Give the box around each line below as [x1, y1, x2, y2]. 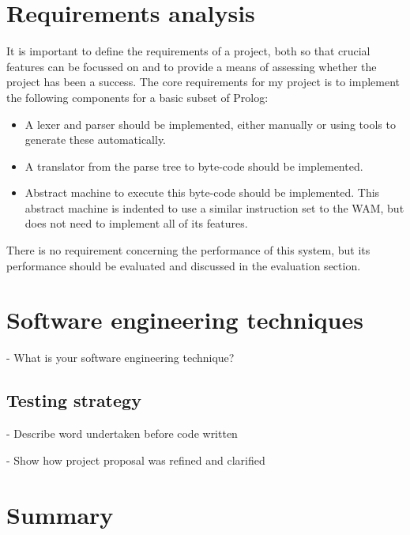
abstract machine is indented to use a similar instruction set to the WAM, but [24, 199, 404, 216]
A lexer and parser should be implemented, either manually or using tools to [24, 115, 396, 132]
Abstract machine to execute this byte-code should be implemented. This [24, 184, 380, 201]
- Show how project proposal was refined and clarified [6, 451, 265, 468]
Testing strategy [6, 388, 141, 413]
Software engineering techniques [6, 303, 363, 336]
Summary [6, 498, 114, 530]
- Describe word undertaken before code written [6, 425, 238, 442]
